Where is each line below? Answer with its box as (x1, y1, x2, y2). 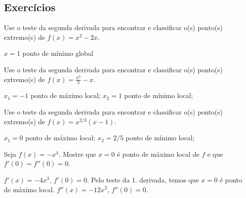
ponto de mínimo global (22, 48, 93, 58)
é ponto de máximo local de (117, 148, 200, 159)
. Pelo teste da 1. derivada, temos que (87, 174, 199, 184)
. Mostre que (58, 148, 96, 159)
